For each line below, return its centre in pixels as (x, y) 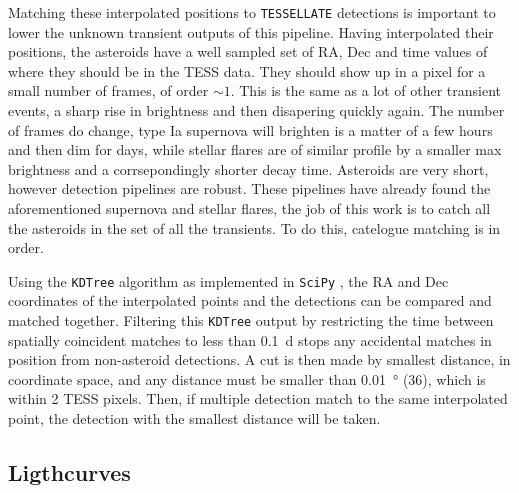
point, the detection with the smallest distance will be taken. (194, 418)
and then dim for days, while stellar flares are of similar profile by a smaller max (255, 149)
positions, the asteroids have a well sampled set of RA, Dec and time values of (248, 51)
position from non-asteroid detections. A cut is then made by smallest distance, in (259, 359)
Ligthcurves (69, 472)
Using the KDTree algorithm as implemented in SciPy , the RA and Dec (228, 280)
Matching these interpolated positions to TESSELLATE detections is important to (252, 12)
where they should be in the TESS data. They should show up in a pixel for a (247, 70)
